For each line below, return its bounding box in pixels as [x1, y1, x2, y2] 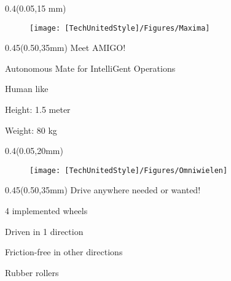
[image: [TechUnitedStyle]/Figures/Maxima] [29, 23, 210, 33]
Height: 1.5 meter [5, 103, 71, 116]
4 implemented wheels [5, 204, 88, 217]
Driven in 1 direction [5, 225, 84, 237]
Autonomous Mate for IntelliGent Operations [5, 61, 176, 74]
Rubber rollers [5, 266, 59, 279]
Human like [5, 82, 49, 95]
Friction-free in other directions [5, 245, 123, 258]
